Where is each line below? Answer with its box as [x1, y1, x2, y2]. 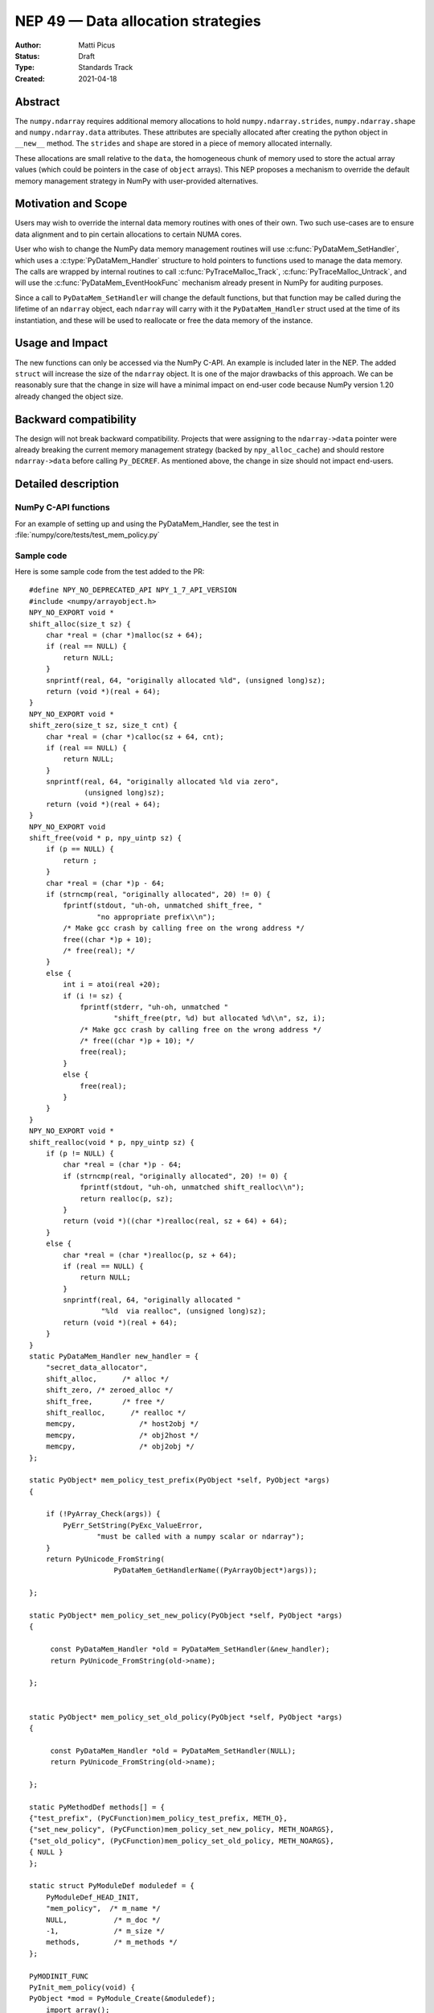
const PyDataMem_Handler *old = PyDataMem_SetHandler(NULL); [50, 1746, 297, 1755]
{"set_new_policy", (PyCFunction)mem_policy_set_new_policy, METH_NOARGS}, [29, 1825, 334, 1834]
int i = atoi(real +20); [63, 980, 161, 990]
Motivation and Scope [14, 197, 128, 211]
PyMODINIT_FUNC [29, 1971, 89, 1981]
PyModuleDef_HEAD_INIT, [45, 1892, 140, 1902]
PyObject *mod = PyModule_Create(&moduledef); [29, 1994, 216, 2003]
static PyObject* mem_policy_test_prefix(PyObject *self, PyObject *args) [29, 1476, 330, 1485]
